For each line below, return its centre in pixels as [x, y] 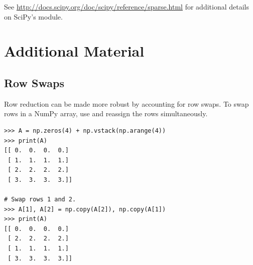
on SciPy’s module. [33, 16]
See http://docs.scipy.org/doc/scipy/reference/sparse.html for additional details [126, 7]
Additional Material [74, 51]
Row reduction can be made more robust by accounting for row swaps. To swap [126, 103]
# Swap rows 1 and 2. [40, 200]
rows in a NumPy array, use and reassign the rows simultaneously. [106, 113]
